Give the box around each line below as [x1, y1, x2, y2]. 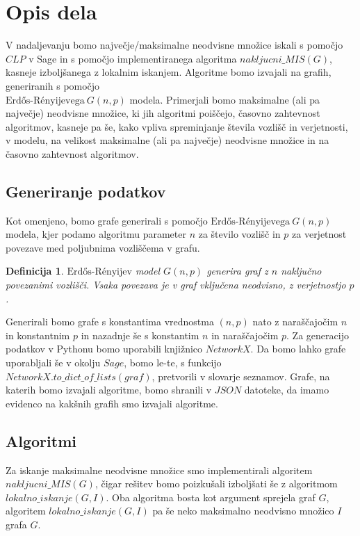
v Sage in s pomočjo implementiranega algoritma [28, 51, 237, 65]
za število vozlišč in [198, 227, 281, 241]
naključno [281, 263, 322, 278]
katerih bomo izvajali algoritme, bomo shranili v [6, 382, 212, 397]
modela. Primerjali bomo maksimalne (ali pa [129, 92, 320, 106]
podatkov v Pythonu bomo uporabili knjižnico [6, 341, 203, 356]
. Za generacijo [286, 327, 349, 342]
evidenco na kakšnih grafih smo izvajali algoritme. [6, 396, 218, 410]
